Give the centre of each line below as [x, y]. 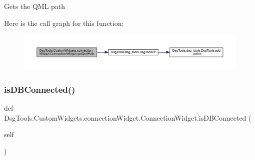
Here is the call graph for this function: [64, 23]
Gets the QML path [35, 6]
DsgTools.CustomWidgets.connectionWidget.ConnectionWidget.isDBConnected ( [128, 117]
